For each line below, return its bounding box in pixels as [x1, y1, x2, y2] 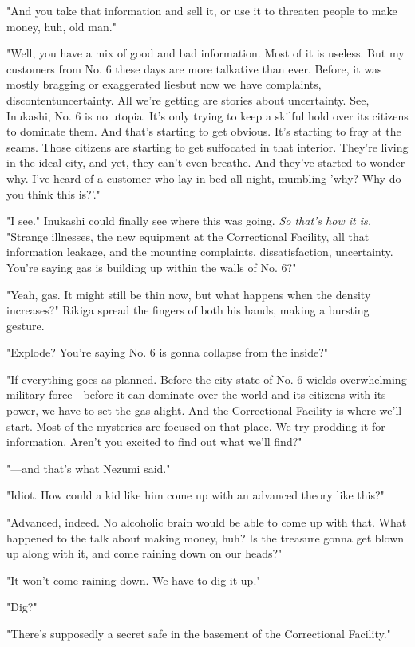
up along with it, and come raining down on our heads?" [6, 545, 283, 562]
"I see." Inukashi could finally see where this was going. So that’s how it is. [6, 212, 371, 229]
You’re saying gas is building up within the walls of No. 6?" [6, 258, 297, 275]
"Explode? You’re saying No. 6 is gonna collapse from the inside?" [6, 344, 329, 361]
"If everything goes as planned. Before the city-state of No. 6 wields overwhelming [6, 370, 407, 387]
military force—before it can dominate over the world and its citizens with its [6, 386, 386, 403]
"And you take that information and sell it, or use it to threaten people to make [6, 2, 397, 18]
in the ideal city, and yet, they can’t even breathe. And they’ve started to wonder [6, 154, 405, 171]
